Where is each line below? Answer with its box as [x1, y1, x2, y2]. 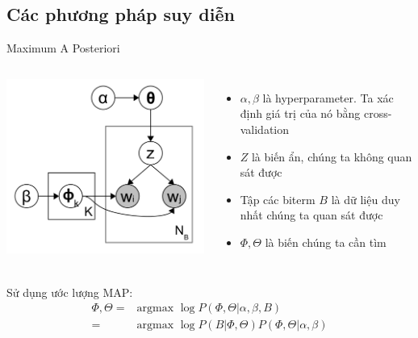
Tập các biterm [240, 190, 316, 207]
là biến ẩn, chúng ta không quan [251, 148, 412, 165]
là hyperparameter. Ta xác [262, 89, 394, 106]
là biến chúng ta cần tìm [265, 233, 387, 250]
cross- [363, 105, 392, 122]
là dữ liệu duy [331, 190, 400, 207]
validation [240, 120, 290, 137]
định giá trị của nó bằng [240, 105, 361, 122]
